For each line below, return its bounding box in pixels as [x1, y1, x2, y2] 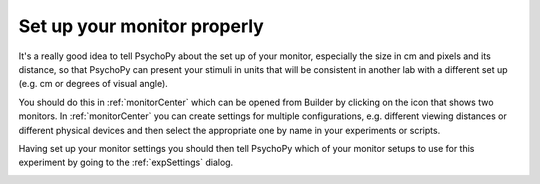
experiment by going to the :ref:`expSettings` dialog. [18, 156, 234, 169]
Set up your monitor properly [18, 15, 264, 37]
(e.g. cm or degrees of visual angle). [18, 78, 169, 90]
